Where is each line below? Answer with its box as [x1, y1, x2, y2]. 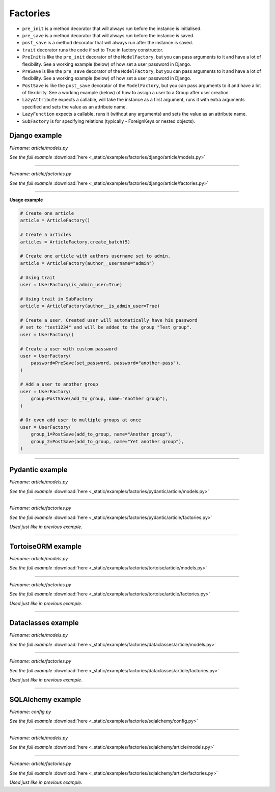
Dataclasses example [9, 619, 79, 627]
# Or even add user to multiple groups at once [20, 417, 141, 423]
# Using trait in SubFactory [20, 296, 93, 302]
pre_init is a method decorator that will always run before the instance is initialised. [22, 25, 202, 32]
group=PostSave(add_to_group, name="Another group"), [31, 396, 168, 402]
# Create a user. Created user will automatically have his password [20, 317, 198, 323]
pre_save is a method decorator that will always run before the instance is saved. [22, 32, 195, 38]
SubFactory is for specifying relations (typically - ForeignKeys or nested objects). [22, 118, 196, 124]
